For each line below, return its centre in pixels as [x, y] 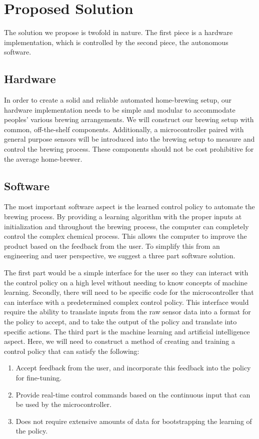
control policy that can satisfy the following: [72, 351]
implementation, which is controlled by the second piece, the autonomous [116, 42]
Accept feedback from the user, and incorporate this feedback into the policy [133, 368]
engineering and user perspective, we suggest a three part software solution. [120, 256]
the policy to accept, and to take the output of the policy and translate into [120, 321]
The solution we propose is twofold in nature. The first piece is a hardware [118, 32]
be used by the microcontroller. [63, 404]
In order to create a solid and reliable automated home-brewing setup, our [118, 100]
